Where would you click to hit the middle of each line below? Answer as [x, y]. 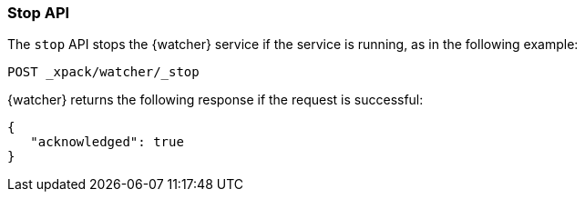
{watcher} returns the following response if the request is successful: [216, 100]
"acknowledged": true [107, 142]
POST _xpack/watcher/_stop [103, 72]
